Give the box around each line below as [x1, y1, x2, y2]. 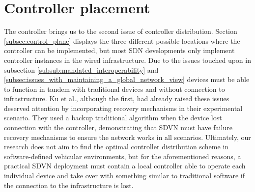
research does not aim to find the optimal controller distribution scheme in [4, 141, 229, 152]
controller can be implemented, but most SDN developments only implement [4, 45, 235, 55]
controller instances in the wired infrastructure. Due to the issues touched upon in [4, 55, 251, 65]
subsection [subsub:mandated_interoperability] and [4, 64, 159, 75]
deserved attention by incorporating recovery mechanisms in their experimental [4, 103, 243, 113]
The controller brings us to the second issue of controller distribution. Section [4, 26, 237, 36]
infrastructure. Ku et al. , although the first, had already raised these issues [4, 93, 229, 104]
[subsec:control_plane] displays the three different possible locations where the [4, 35, 240, 46]
